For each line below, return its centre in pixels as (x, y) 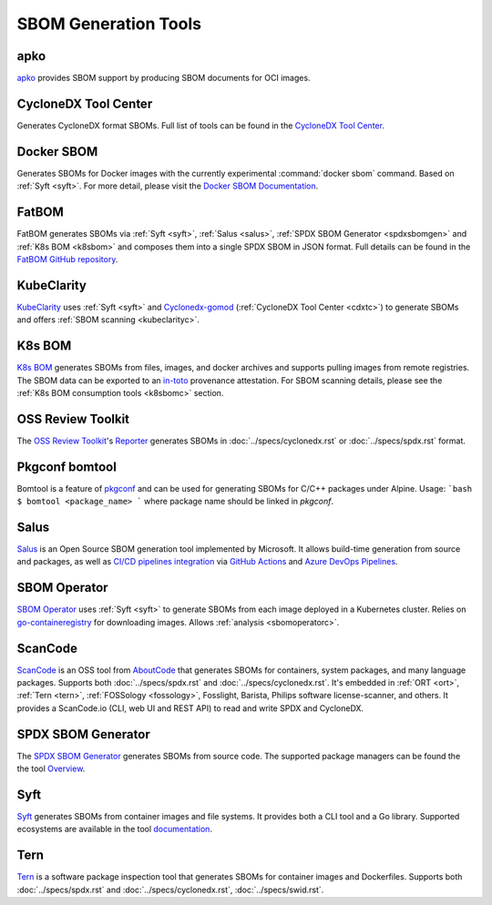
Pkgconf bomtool (67, 467)
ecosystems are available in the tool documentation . (115, 829)
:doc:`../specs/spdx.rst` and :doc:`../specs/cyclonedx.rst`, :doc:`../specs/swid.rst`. (170, 890)
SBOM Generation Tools (109, 24)
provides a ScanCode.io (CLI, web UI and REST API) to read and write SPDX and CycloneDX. (190, 708)
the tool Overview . (51, 768)
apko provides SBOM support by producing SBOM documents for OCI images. (164, 78)
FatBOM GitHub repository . (67, 259)
